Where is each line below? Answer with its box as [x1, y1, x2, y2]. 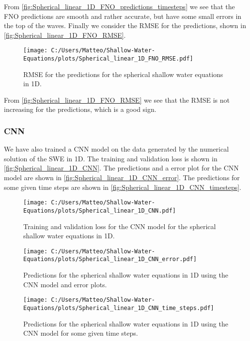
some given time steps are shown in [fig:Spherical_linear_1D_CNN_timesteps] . [4, 182, 241, 192]
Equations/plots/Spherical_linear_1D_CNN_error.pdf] [23, 256, 197, 263]
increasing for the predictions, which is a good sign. [4, 104, 156, 114]
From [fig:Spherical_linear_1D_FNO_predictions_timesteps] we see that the [4, 1, 235, 11]
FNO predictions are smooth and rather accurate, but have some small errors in [4, 11, 242, 21]
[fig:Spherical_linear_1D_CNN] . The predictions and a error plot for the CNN [4, 163, 239, 173]
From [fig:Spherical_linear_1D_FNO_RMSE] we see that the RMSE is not [4, 94, 230, 105]
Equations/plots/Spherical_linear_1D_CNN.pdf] [23, 207, 176, 214]
